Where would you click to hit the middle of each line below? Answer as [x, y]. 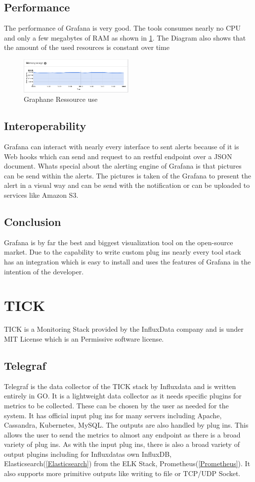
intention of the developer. [44, 271]
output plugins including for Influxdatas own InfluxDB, [88, 454]
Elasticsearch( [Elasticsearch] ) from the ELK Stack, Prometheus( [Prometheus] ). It [127, 463]
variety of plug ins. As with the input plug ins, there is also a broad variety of [122, 444]
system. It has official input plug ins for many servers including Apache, [113, 415]
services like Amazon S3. [41, 195]
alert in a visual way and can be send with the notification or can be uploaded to [127, 185]
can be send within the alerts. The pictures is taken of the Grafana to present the [127, 175]
